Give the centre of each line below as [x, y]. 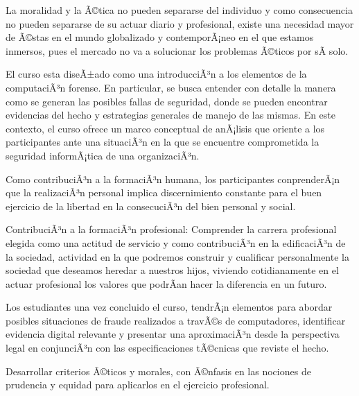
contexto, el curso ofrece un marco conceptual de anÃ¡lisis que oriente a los [165, 128]
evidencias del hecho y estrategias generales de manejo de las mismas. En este [171, 115]
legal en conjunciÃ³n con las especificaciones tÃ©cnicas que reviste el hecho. [167, 348]
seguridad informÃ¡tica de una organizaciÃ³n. [103, 155]
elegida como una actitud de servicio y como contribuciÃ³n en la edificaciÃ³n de [176, 242]
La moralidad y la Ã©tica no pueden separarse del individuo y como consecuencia [179, 10]
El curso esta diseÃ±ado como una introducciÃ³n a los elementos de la [156, 74]
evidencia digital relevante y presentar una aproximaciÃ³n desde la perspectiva [173, 334]
